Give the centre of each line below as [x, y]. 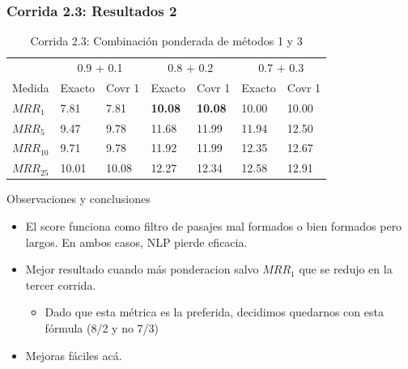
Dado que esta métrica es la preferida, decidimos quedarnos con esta [214, 312]
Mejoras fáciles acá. [74, 355]
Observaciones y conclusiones [79, 199]
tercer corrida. [61, 284]
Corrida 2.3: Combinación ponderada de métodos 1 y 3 [166, 41]
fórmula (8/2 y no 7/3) [102, 327]
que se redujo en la [346, 269]
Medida [31, 87]
